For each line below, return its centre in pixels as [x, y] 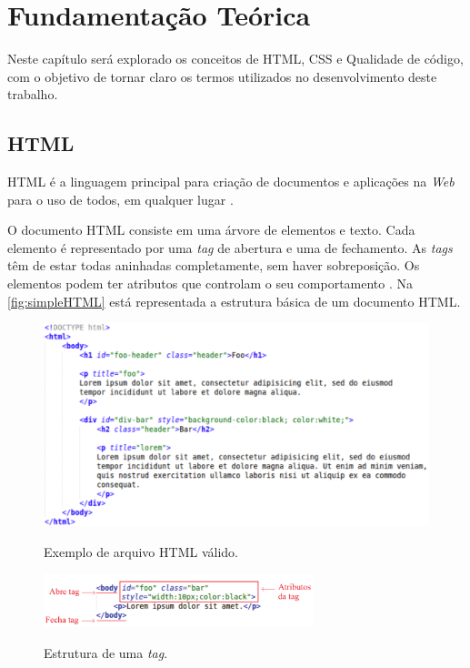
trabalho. [33, 94]
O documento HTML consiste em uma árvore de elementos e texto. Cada [211, 230]
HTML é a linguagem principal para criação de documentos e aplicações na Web [231, 182]
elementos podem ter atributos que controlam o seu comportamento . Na [210, 283]
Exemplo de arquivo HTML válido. [141, 552]
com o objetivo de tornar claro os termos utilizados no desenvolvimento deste [222, 76]
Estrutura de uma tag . [106, 652]
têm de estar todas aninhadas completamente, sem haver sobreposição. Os [214, 265]
